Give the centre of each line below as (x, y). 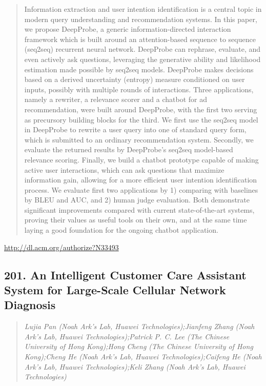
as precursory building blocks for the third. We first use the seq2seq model (141, 119)
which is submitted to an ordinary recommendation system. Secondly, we (139, 139)
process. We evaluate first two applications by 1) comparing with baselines (141, 189)
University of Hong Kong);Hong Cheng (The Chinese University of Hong (139, 346)
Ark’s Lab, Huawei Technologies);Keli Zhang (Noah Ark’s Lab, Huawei (135, 366)
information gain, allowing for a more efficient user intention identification (141, 180)
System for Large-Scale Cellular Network (115, 290)
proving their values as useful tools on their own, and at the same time (136, 220)
